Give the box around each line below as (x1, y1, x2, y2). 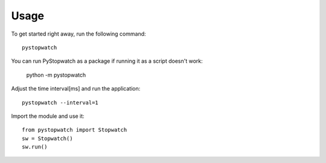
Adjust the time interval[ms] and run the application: (11, 85, 141, 92)
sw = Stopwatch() (22, 135, 73, 142)
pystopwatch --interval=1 (22, 99, 99, 106)
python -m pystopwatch (26, 71, 86, 78)
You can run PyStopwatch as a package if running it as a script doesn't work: (11, 57, 203, 65)
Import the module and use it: (11, 112, 85, 120)
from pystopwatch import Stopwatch (22, 127, 127, 133)
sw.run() (22, 144, 48, 150)
